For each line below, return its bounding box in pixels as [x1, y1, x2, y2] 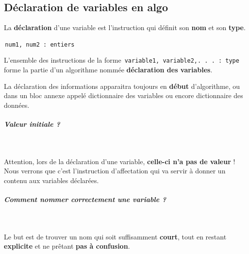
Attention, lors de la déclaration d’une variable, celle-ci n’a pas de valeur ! [4, 156, 235, 166]
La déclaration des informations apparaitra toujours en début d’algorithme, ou [4, 81, 240, 91]
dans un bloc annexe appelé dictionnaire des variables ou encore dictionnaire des [4, 90, 243, 101]
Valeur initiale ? [4, 119, 60, 129]
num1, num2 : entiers [5, 41, 75, 48]
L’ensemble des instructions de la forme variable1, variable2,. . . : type [4, 55, 239, 65]
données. [4, 100, 30, 110]
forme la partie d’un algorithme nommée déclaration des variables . [4, 65, 213, 75]
